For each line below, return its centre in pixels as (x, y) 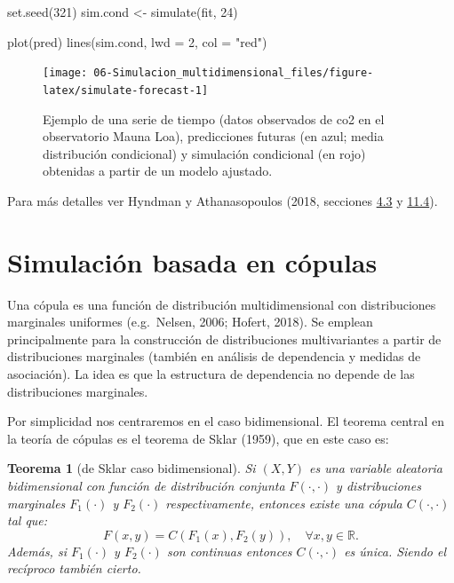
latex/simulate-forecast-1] (126, 90)
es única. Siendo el (395, 551)
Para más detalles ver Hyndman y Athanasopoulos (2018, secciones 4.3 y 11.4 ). (223, 200)
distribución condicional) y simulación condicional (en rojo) (204, 153)
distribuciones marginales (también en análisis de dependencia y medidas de (214, 356)
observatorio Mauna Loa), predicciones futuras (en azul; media (213, 136)
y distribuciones (378, 485)
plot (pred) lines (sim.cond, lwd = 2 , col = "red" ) (137, 41)
